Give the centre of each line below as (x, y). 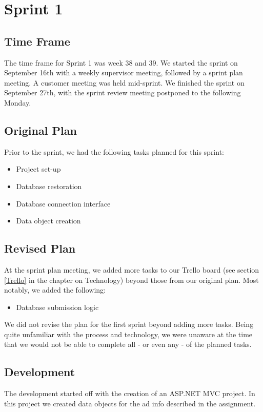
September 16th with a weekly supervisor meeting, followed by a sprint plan (124, 73)
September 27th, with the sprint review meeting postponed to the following (123, 92)
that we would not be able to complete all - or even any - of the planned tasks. (128, 344)
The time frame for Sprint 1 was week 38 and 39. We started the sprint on (121, 62)
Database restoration (49, 186)
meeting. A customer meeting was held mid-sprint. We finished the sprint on (124, 82)
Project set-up (38, 169)
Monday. (18, 102)
